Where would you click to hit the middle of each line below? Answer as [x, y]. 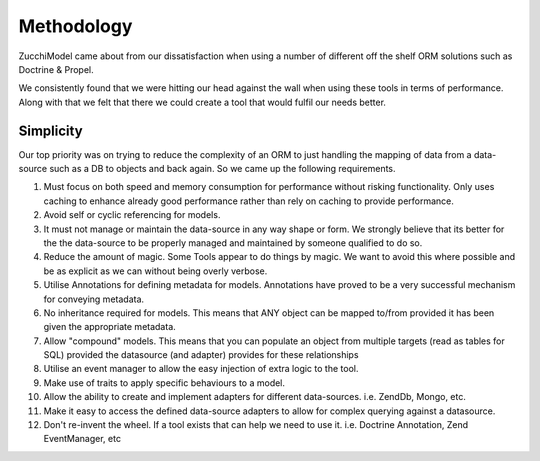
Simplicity [51, 130]
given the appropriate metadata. [110, 327]
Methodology [75, 26]
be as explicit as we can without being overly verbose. [155, 271]
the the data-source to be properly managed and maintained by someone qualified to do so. [233, 242]
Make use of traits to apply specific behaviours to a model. [164, 382]
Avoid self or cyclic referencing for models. [132, 215]
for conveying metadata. [94, 299]
